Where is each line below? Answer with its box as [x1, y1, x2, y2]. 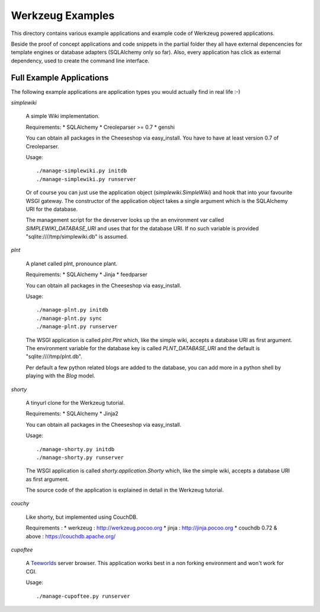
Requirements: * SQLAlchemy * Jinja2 [25, 410, 119, 417]
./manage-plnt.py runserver [36, 324, 118, 330]
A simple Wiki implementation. [25, 113, 100, 120]
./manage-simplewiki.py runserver [36, 176, 136, 182]
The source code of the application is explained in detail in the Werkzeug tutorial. [25, 487, 224, 494]
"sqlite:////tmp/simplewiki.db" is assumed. [25, 233, 129, 240]
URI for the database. [25, 205, 78, 213]
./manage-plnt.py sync [36, 315, 103, 322]
